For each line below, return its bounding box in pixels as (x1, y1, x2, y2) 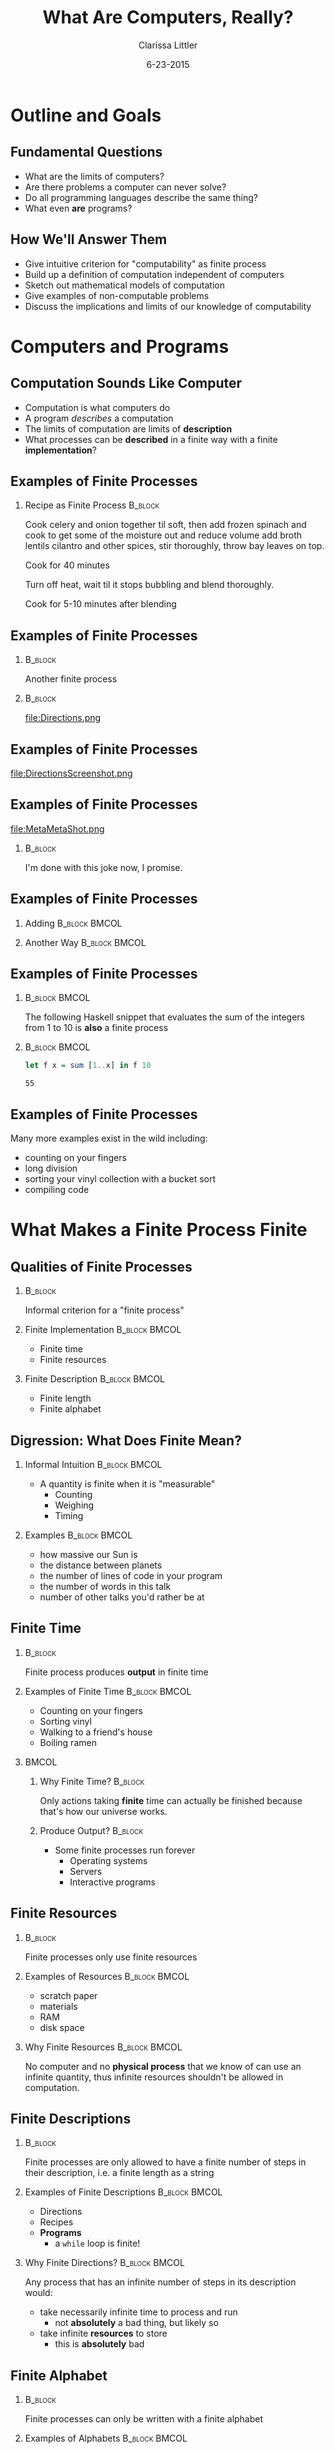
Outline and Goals (10, 104, 162, 126)
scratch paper (39, 1989, 98, 2001)
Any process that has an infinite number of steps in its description (24, 2276, 297, 2288)
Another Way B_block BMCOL (24, 936, 147, 948)
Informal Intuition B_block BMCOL (24, 1458, 163, 1470)
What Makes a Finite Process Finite (10, 1219, 308, 1241)
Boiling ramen (39, 1736, 97, 1748)
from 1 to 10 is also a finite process (24, 1022, 169, 1034)
